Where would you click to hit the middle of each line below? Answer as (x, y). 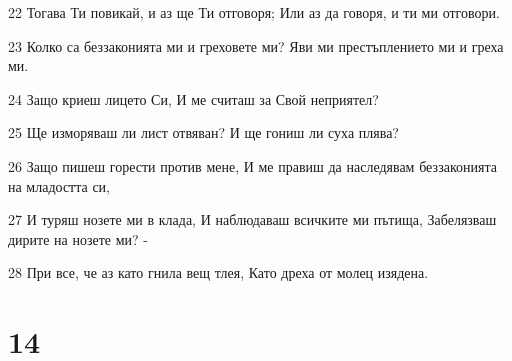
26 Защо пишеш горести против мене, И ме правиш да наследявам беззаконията (252, 165)
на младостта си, (59, 185)
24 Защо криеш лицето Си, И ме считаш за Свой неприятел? (193, 98)
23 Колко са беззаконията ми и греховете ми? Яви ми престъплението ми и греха (256, 45)
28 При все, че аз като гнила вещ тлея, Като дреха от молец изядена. (218, 272)
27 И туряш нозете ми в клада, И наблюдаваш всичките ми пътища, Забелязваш (252, 219)
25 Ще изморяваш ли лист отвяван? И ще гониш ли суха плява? (203, 132)
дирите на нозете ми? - (78, 238)
